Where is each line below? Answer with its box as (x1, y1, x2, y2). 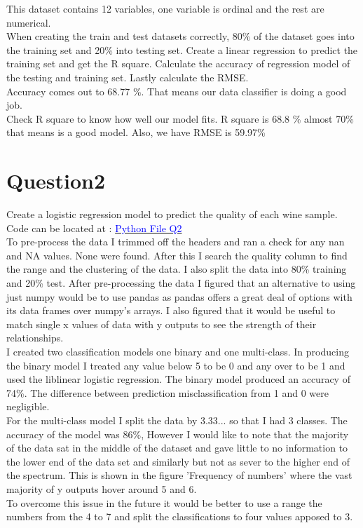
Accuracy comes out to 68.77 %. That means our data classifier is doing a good (6, 83, 347, 98)
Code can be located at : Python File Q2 (6, 220, 182, 235)
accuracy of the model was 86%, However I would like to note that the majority (6, 426, 349, 441)
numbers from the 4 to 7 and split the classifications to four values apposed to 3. (6, 509, 353, 524)
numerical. (6, 15, 51, 29)
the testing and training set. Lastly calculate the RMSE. (6, 69, 249, 84)
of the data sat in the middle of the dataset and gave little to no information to (6, 440, 348, 455)
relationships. (6, 330, 64, 345)
